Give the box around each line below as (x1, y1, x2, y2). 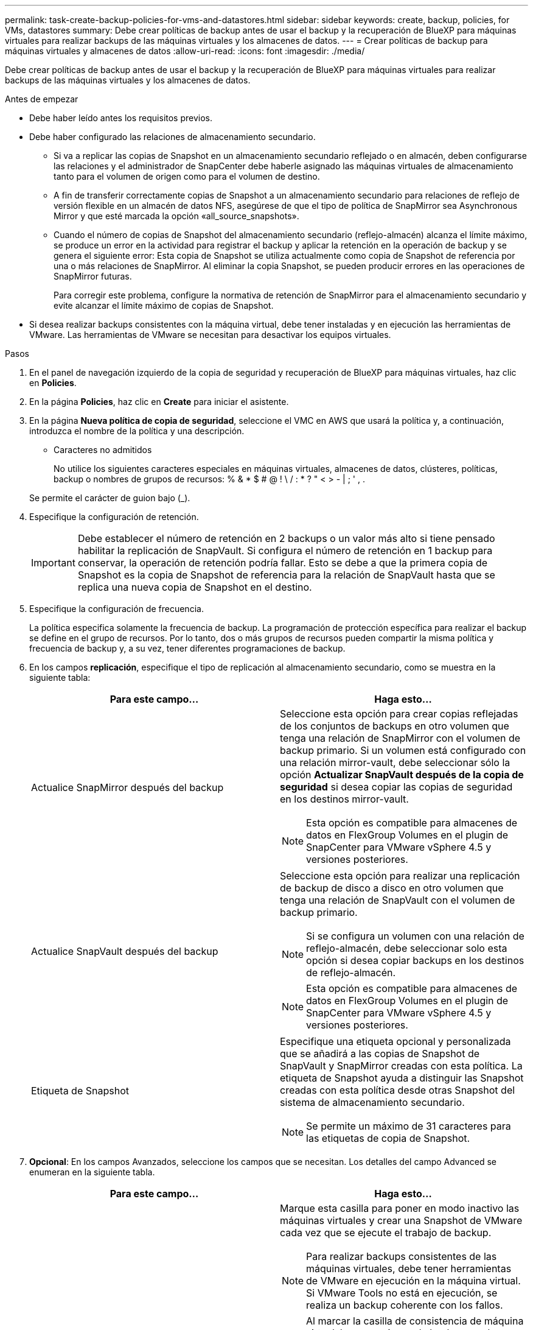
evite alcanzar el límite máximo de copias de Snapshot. (54, 300, 274, 311)
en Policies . (29, 378, 77, 388)
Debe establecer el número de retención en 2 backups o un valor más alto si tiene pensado (77, 532, 495, 544)
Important (31, 557, 75, 569)
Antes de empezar (5, 94, 78, 104)
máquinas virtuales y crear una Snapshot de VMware (280, 1214, 523, 1226)
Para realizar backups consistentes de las (306, 1250, 497, 1262)
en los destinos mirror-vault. (280, 793, 409, 805)
